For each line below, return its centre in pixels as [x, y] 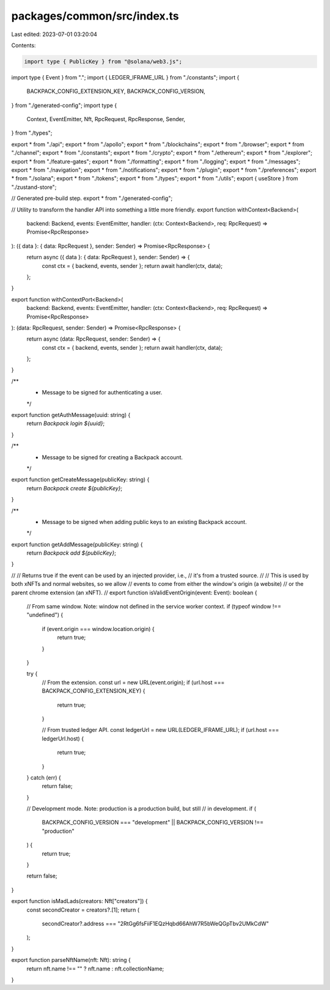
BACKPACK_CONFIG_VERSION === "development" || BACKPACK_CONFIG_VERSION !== [153, 822]
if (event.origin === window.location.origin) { [98, 629]
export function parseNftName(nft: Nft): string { [71, 960]
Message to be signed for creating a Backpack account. [112, 457]
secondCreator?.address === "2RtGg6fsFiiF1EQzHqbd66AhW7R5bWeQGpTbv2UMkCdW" [155, 923]
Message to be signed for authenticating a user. [102, 393]
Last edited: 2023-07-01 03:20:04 [54, 34]
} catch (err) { [44, 777]
